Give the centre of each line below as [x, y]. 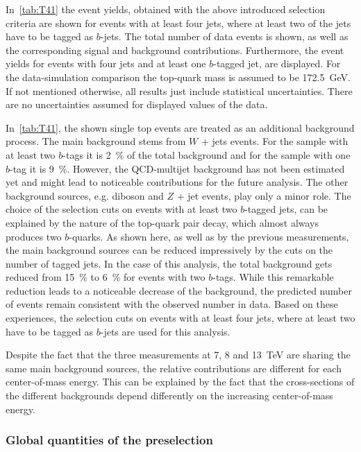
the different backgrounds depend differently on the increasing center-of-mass [169, 395]
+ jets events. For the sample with [275, 141]
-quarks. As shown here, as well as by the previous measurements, [209, 236]
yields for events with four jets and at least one [106, 63]
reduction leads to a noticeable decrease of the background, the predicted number [179, 290]
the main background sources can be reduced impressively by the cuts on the [169, 250]
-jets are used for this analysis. [165, 331]
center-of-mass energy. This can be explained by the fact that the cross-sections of [180, 382]
